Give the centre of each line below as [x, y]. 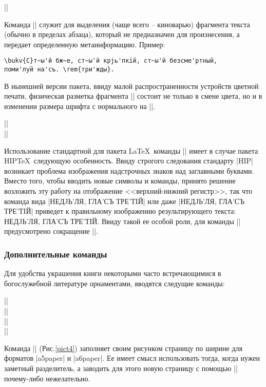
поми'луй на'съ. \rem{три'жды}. [59, 70]
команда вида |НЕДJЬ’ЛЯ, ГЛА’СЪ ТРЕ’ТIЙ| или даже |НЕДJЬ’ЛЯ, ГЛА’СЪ [124, 201]
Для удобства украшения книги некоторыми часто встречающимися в [113, 273]
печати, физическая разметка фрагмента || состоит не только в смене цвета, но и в [133, 96]
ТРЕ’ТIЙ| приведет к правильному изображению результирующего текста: [120, 211]
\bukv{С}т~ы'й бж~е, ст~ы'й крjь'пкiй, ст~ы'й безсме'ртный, [111, 61]
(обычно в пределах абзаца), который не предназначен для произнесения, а [122, 34]
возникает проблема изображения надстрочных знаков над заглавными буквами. [129, 170]
